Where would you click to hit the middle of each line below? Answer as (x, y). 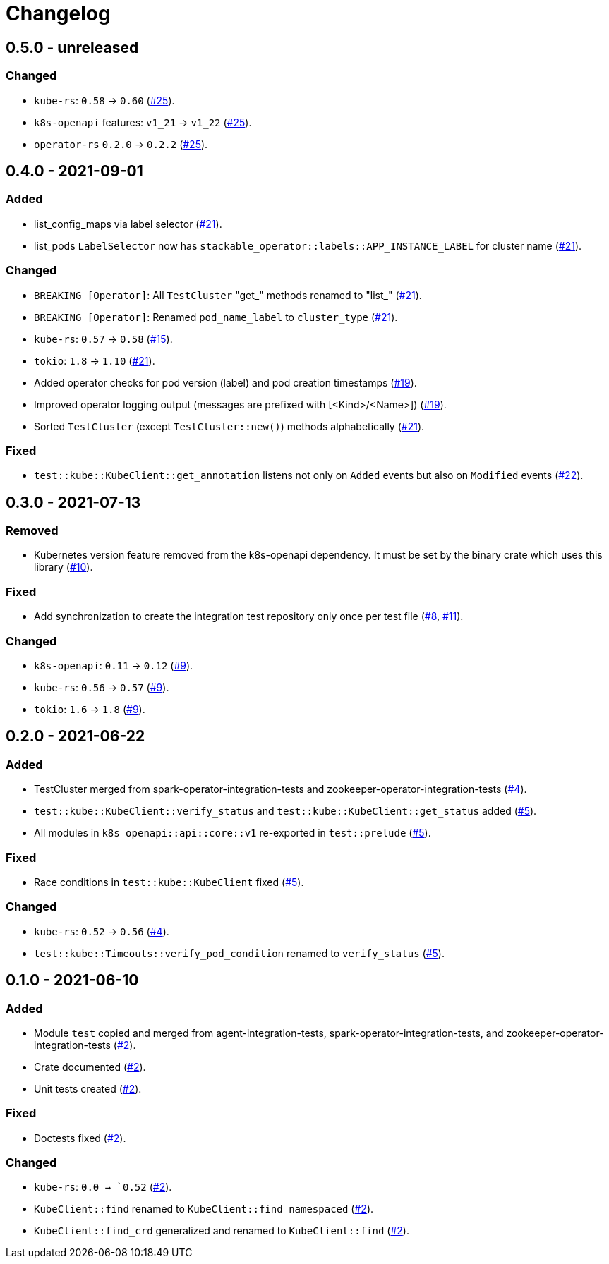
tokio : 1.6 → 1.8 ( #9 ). (90, 709)
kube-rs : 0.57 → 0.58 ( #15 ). (103, 339)
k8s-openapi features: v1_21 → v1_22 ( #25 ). (143, 122)
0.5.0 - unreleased (72, 47)
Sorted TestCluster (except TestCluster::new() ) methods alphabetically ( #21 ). (229, 426)
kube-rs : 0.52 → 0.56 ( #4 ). (102, 931)
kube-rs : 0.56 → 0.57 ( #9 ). (102, 687)
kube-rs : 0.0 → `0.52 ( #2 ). (103, 1187)
